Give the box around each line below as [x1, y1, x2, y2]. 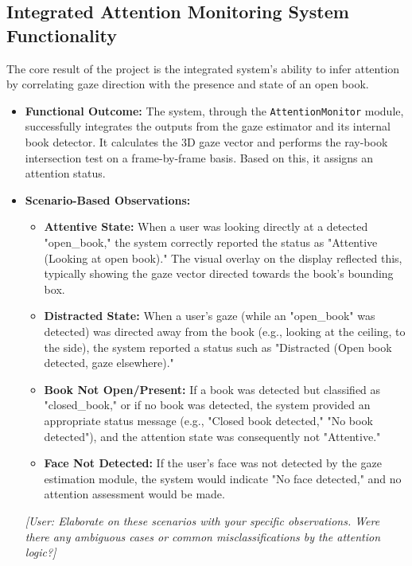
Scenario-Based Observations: [25, 191, 191, 208]
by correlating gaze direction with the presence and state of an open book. [6, 76, 369, 92]
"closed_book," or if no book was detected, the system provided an [44, 396, 371, 413]
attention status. [25, 165, 106, 182]
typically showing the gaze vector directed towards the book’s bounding [44, 265, 394, 282]
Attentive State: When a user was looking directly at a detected [44, 218, 368, 235]
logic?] [25, 544, 56, 560]
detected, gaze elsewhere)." [44, 354, 174, 371]
